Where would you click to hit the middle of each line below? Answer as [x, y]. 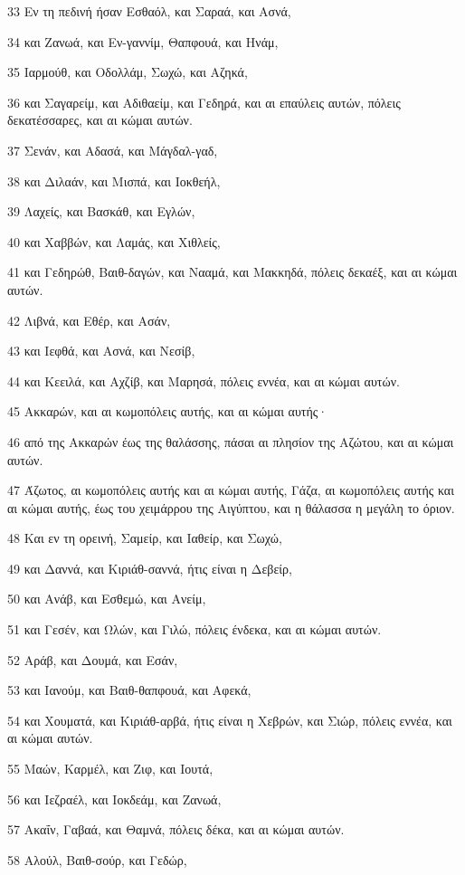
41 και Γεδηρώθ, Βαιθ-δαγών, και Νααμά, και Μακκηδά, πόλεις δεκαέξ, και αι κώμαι [232, 272]
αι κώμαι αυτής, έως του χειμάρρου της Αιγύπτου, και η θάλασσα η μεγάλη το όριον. [231, 507]
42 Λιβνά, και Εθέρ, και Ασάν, [89, 320]
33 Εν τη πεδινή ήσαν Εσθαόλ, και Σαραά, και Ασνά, [149, 11]
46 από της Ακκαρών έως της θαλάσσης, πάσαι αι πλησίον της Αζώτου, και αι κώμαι [231, 441]
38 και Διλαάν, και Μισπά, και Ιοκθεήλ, [114, 181]
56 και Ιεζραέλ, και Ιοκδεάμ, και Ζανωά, [114, 799]
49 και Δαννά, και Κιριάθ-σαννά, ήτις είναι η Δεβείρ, [150, 568]
